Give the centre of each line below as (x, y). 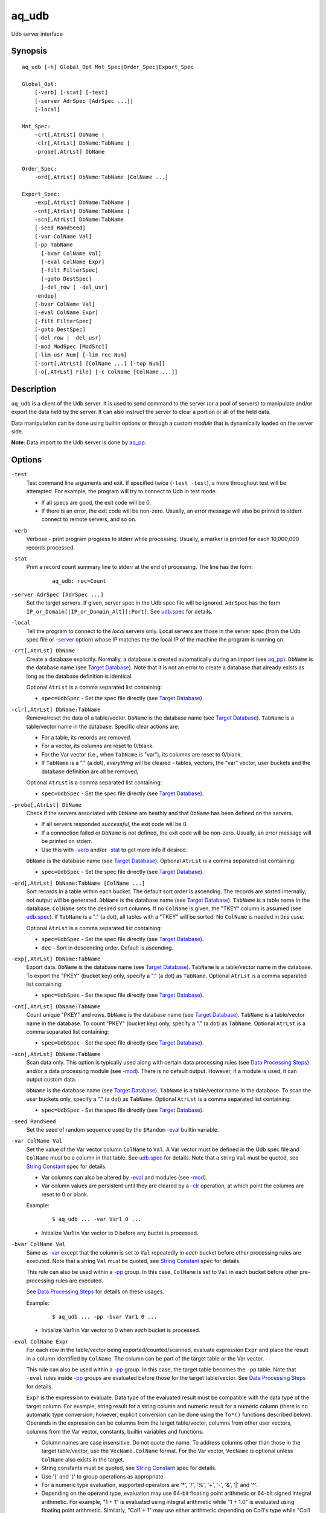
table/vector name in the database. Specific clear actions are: (103, 726)
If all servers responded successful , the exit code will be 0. (115, 824)
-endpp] (46, 296)
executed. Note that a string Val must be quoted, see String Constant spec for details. (133, 1261)
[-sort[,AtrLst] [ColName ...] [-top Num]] (100, 363)
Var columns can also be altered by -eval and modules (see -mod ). (124, 1177)
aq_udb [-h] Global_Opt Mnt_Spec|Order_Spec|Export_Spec (108, 67)
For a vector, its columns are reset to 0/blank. (97, 746)
